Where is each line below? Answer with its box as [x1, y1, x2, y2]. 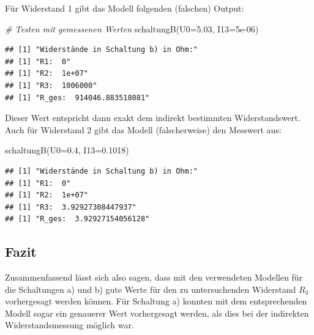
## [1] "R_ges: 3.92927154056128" [5, 215, 150, 224]
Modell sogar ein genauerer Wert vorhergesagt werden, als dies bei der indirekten [5, 306, 309, 319]
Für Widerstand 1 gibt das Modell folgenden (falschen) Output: [5, 2, 244, 14]
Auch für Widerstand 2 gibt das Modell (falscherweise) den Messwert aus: [5, 123, 282, 136]
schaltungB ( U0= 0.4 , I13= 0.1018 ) [5, 144, 129, 156]
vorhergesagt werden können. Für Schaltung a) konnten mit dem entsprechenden [5, 295, 307, 307]
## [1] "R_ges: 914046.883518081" [5, 93, 150, 102]
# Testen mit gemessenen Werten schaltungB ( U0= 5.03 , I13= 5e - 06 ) [5, 22, 259, 35]
